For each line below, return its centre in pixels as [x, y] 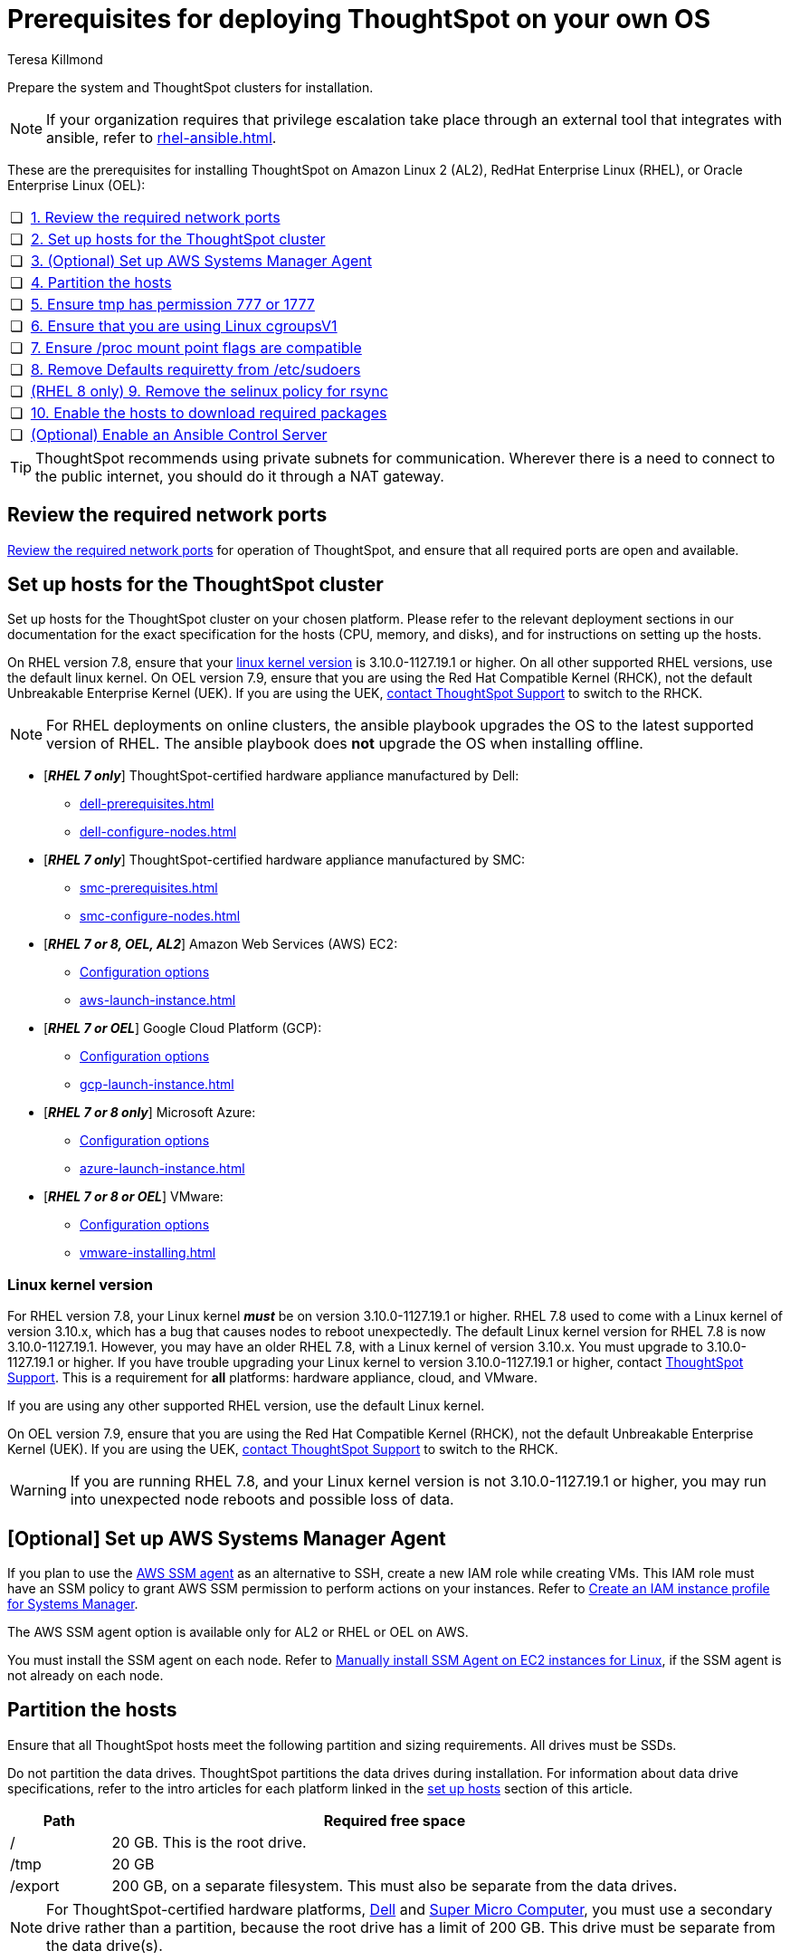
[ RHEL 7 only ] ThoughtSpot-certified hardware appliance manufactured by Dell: [281, 776]
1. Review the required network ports [155, 217]
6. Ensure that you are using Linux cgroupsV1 [184, 325]
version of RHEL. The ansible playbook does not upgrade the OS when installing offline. [345, 744]
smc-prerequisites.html [149, 888]
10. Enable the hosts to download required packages [209, 412]
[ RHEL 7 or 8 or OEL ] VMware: [133, 1197]
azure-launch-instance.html [162, 1169]
